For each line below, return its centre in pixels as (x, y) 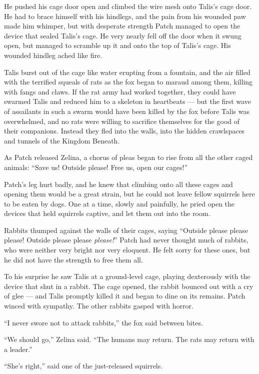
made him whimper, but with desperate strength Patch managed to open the (122, 26)
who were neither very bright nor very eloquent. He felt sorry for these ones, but (127, 250)
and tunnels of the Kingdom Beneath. (62, 140)
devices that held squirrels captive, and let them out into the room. (107, 213)
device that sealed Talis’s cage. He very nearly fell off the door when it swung (123, 35)
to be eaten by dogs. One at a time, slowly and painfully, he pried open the (119, 203)
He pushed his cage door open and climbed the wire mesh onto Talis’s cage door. (128, 6)
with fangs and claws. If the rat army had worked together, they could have (120, 91)
